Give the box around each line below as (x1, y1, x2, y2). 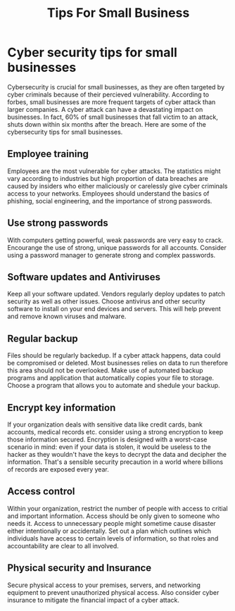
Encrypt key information (7, 401, 116, 413)
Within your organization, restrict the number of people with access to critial (7, 504, 228, 512)
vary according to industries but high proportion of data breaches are (7, 174, 209, 182)
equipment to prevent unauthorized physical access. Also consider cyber (7, 588, 220, 596)
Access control (7, 486, 75, 498)
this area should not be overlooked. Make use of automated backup (7, 366, 203, 374)
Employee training (7, 148, 89, 160)
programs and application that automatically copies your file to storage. (7, 374, 215, 382)
